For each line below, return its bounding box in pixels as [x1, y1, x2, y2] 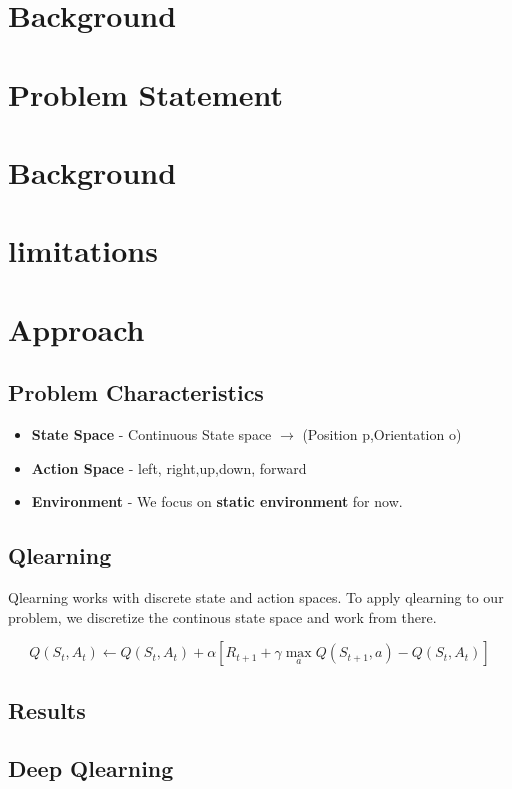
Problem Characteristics [8, 377, 264, 408]
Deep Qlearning [8, 753, 174, 784]
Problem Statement [8, 73, 283, 114]
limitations [8, 230, 158, 271]
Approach [8, 308, 145, 349]
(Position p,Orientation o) [302, 424, 462, 445]
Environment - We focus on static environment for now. [31, 491, 403, 512]
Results [8, 694, 86, 725]
